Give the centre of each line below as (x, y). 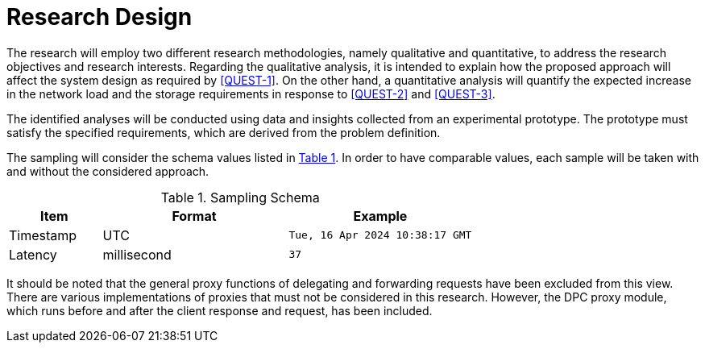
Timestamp (43, 235)
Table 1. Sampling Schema (240, 197)
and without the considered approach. (108, 171)
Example (380, 216)
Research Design (100, 17)
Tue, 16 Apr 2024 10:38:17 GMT (380, 235)
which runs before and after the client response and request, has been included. (220, 310)
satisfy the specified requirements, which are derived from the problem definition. (224, 132)
